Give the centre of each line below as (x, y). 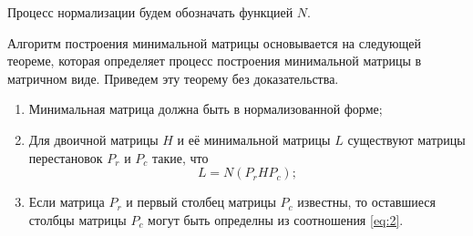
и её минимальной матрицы (254, 139)
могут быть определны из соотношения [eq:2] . (276, 219)
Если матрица (67, 202)
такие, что (180, 157)
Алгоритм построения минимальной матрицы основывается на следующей (215, 42)
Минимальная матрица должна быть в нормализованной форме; (206, 109)
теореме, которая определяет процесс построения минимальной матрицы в (215, 61)
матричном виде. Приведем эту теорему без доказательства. (173, 78)
